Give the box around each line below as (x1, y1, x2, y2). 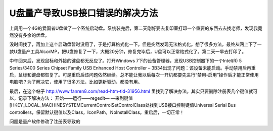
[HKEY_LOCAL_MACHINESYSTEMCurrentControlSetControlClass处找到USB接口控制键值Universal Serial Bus (9, 102, 236, 108)
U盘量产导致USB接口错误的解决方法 (9, 8, 158, 19)
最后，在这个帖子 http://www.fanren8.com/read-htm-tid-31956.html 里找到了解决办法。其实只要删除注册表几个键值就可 (9, 88, 258, 94)
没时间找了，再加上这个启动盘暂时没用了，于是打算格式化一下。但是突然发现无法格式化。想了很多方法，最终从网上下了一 (9, 41, 262, 47)
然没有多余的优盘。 (9, 32, 50, 38)
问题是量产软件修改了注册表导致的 (9, 118, 80, 124)
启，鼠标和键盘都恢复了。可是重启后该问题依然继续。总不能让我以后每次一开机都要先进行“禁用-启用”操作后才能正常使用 (9, 72, 259, 78)
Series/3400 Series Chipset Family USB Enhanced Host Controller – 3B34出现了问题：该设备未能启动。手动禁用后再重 (9, 64, 256, 71)
